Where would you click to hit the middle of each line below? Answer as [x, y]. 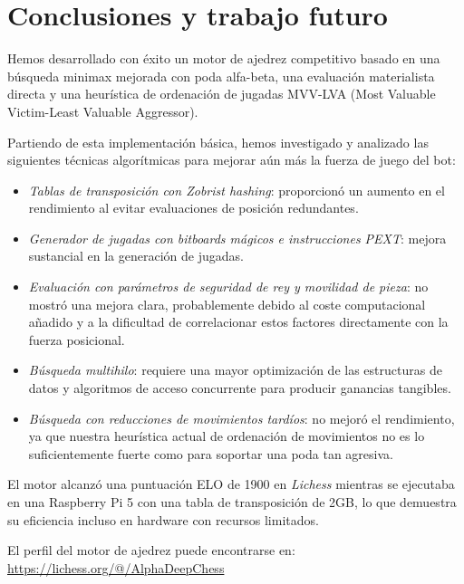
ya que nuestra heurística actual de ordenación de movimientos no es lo [227, 436]
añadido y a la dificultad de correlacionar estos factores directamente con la [238, 322]
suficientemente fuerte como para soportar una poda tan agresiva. [211, 453]
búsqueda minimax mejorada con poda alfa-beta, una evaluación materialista [221, 76]
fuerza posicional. [77, 339]
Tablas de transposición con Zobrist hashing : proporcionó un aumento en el [237, 190]
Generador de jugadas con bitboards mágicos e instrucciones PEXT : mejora [237, 238]
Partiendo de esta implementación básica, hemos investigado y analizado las [218, 142]
